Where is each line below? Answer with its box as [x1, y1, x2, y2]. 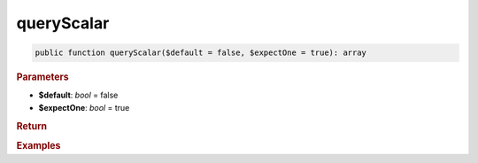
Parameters [16, 71, 70, 83]
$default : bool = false [38, 89, 119, 101]
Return [16, 120, 48, 132]
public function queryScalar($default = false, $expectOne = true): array [35, 48, 367, 58]
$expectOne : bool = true [38, 102, 130, 113]
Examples [16, 139, 61, 151]
